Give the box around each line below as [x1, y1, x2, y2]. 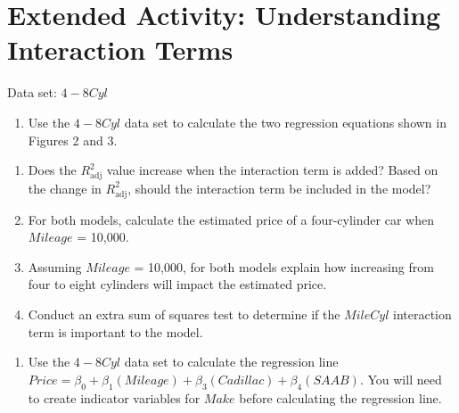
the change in [28, 178, 102, 197]
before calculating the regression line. [239, 388, 442, 407]
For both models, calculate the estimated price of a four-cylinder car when [28, 210, 434, 228]
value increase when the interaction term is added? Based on [106, 161, 439, 179]
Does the [28, 161, 77, 179]
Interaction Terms [7, 31, 234, 68]
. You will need [359, 369, 442, 388]
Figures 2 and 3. [28, 130, 118, 149]
